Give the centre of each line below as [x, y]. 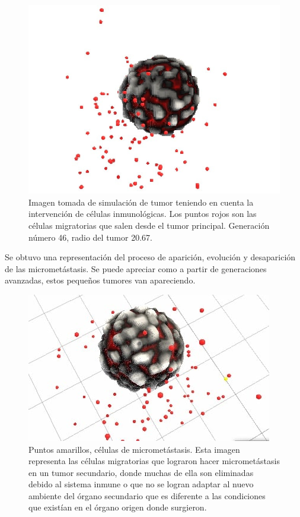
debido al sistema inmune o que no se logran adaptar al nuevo [141, 484]
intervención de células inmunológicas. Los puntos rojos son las [143, 214]
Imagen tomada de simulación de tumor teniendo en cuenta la [141, 202]
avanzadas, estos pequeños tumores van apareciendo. [100, 280]
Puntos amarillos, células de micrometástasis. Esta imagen [134, 449]
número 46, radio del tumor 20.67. [90, 237]
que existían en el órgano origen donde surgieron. [118, 507]
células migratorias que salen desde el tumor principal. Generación [149, 225]
